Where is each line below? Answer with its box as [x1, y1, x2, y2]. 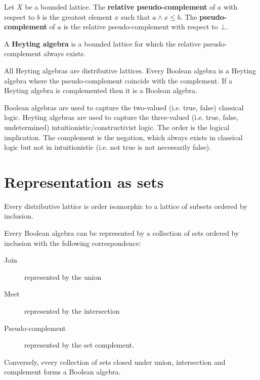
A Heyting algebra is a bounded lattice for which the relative [4, 38, 201, 49]
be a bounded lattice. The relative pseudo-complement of [25, 2, 215, 12]
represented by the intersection [24, 306, 120, 316]
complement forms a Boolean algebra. [4, 366, 121, 377]
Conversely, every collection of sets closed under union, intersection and [4, 356, 226, 367]
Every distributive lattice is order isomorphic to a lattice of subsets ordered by [4, 200, 247, 211]
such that [121, 11, 150, 22]
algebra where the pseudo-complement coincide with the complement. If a [4, 75, 233, 86]
